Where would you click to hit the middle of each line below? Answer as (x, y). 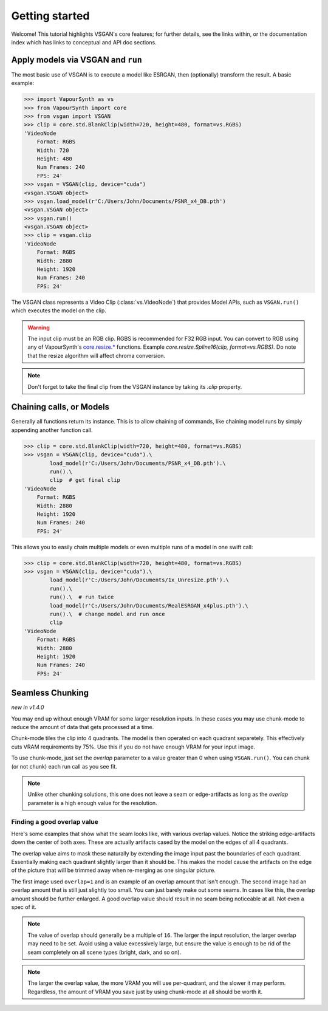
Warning (39, 327)
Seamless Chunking (50, 693)
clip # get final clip (85, 480)
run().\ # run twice (82, 597)
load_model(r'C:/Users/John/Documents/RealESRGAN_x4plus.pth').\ (149, 605)
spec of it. (24, 907)
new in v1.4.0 (28, 707)
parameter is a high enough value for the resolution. (92, 803)
